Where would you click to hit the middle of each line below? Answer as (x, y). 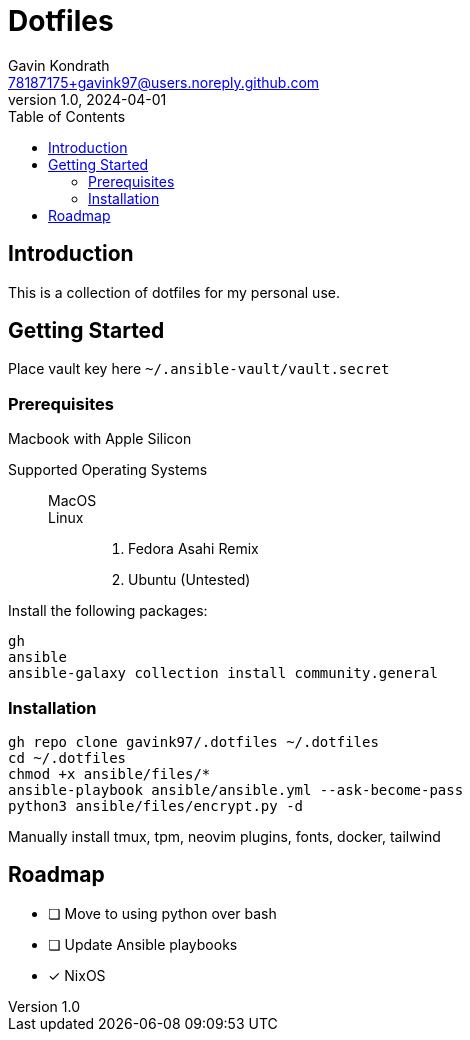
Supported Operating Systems (108, 470)
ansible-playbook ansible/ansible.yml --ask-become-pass (236, 789)
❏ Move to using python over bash (162, 913)
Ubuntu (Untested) (189, 580)
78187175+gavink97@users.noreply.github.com (164, 82)
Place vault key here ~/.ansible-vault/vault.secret (199, 369)
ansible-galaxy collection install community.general (223, 673)
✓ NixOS (77, 975)
